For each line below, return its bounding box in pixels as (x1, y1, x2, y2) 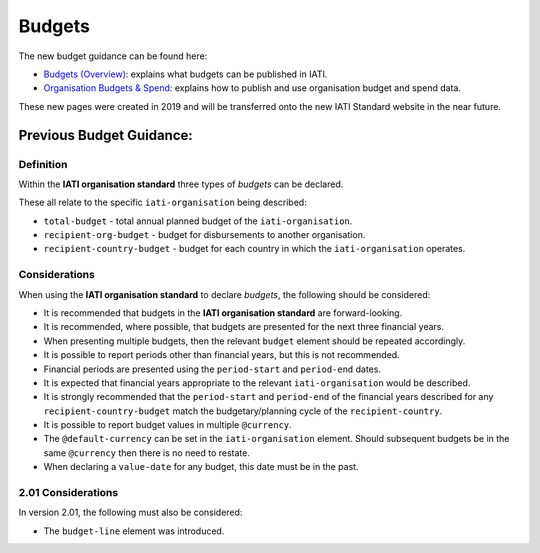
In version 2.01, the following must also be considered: (18, 506, 243, 519)
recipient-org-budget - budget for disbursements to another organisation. (43, 229, 366, 241)
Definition (18, 157, 68, 171)
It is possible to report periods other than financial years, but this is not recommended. (43, 349, 400, 361)
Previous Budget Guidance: (18, 126, 194, 144)
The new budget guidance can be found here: (18, 50, 208, 62)
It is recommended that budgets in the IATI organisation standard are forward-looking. (43, 306, 403, 319)
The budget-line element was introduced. (43, 525, 225, 537)
